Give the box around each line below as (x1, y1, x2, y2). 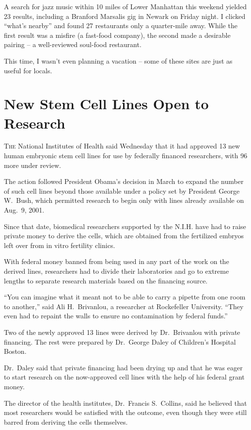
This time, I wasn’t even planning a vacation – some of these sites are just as (4, 55, 233, 66)
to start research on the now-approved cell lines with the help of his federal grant (4, 372, 245, 382)
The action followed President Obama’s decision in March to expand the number (4, 176, 244, 186)
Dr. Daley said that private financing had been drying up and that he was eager (4, 362, 243, 372)
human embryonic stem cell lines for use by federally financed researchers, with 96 (4, 150, 248, 161)
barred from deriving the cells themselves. (4, 416, 128, 427)
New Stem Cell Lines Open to (4, 94, 209, 114)
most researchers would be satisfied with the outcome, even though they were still (4, 407, 247, 417)
